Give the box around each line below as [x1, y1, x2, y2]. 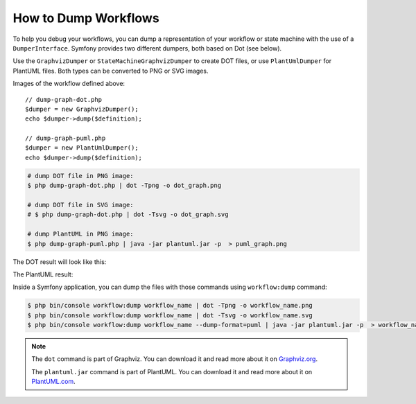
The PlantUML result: [12, 270, 73, 279]
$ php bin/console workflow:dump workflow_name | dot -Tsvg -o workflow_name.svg [27, 311, 313, 319]
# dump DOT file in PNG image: [27, 172, 135, 179]
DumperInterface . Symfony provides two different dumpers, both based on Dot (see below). [12, 44, 282, 52]
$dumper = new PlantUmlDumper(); [25, 144, 139, 152]
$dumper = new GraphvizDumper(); [25, 105, 139, 113]
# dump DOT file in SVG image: [27, 201, 135, 209]
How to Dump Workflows [12, 10, 159, 26]
